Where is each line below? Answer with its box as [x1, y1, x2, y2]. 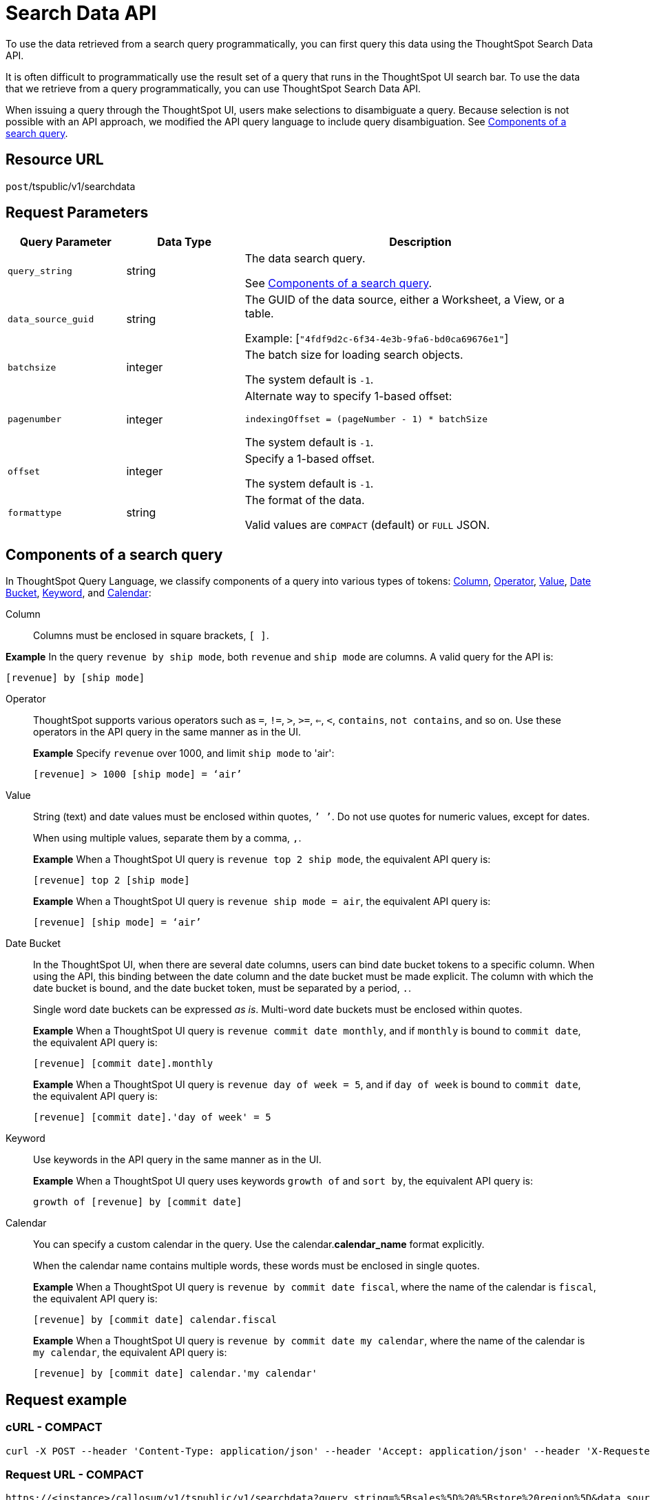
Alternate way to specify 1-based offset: [244, 389, 452, 404]
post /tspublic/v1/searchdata [6, 180, 136, 192]
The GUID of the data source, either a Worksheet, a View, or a [244, 293, 565, 307]
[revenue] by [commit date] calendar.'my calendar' [33, 1368, 318, 1379]
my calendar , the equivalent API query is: [33, 1346, 227, 1359]
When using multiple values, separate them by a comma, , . [33, 832, 302, 844]
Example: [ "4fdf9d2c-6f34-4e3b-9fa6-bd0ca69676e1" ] [244, 331, 509, 346]
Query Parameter [19, 235, 112, 249]
